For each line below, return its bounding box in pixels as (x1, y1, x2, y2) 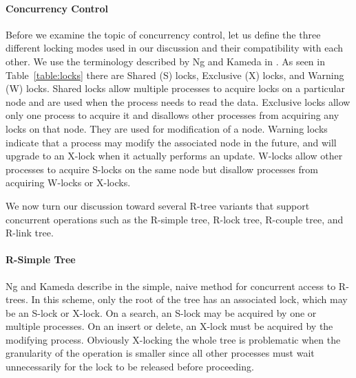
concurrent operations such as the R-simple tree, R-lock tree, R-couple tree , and (6, 212, 344, 226)
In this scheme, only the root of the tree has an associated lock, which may (31, 292, 348, 307)
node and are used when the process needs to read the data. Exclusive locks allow (6, 94, 350, 109)
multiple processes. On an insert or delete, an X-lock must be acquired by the (6, 319, 333, 333)
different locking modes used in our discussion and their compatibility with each (6, 41, 344, 55)
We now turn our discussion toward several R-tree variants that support (6, 198, 310, 212)
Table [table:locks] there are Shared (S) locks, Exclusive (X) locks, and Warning (6, 67, 344, 82)
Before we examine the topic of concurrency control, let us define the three (6, 27, 321, 41)
